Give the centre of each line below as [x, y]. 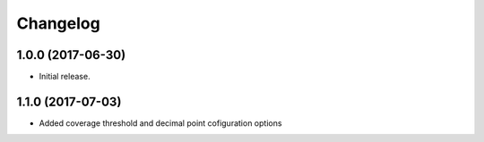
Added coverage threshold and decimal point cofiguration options [160, 123]
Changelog [58, 23]
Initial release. [65, 77]
